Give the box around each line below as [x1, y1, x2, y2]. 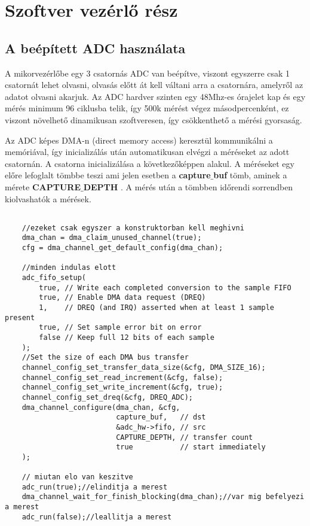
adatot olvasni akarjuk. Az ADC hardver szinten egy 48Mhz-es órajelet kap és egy [5, 90, 306, 102]
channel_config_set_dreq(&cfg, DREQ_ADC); [22, 393, 193, 402]
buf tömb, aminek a [213, 169, 287, 181]
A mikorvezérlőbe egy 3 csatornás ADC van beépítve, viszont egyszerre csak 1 [5, 66, 290, 79]
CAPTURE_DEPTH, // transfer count [116, 433, 253, 442]
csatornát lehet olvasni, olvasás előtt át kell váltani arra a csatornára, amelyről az [5, 78, 303, 91]
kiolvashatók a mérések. [5, 192, 91, 205]
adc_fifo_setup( [22, 273, 87, 282]
